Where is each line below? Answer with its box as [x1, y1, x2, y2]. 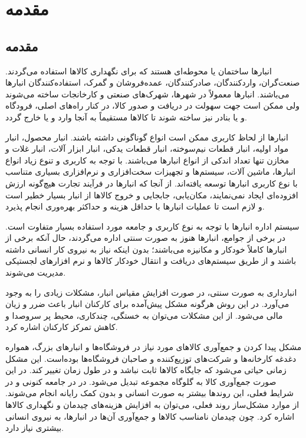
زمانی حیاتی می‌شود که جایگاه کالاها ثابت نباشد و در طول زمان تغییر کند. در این [5, 364, 287, 376]
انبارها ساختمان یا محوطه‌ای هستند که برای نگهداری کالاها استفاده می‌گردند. [5, 64, 272, 77]
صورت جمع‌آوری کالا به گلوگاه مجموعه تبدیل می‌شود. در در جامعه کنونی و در [5, 375, 277, 387]
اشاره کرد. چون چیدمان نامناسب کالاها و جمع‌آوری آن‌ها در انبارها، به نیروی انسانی [5, 410, 295, 422]
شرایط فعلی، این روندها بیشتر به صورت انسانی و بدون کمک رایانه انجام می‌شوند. [5, 387, 294, 399]
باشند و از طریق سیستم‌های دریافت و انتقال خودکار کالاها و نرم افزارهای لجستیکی [5, 254, 297, 267]
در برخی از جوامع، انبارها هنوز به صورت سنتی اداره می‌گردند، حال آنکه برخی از [5, 231, 286, 244]
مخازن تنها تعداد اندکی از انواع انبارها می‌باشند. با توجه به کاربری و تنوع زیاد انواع [5, 153, 289, 166]
